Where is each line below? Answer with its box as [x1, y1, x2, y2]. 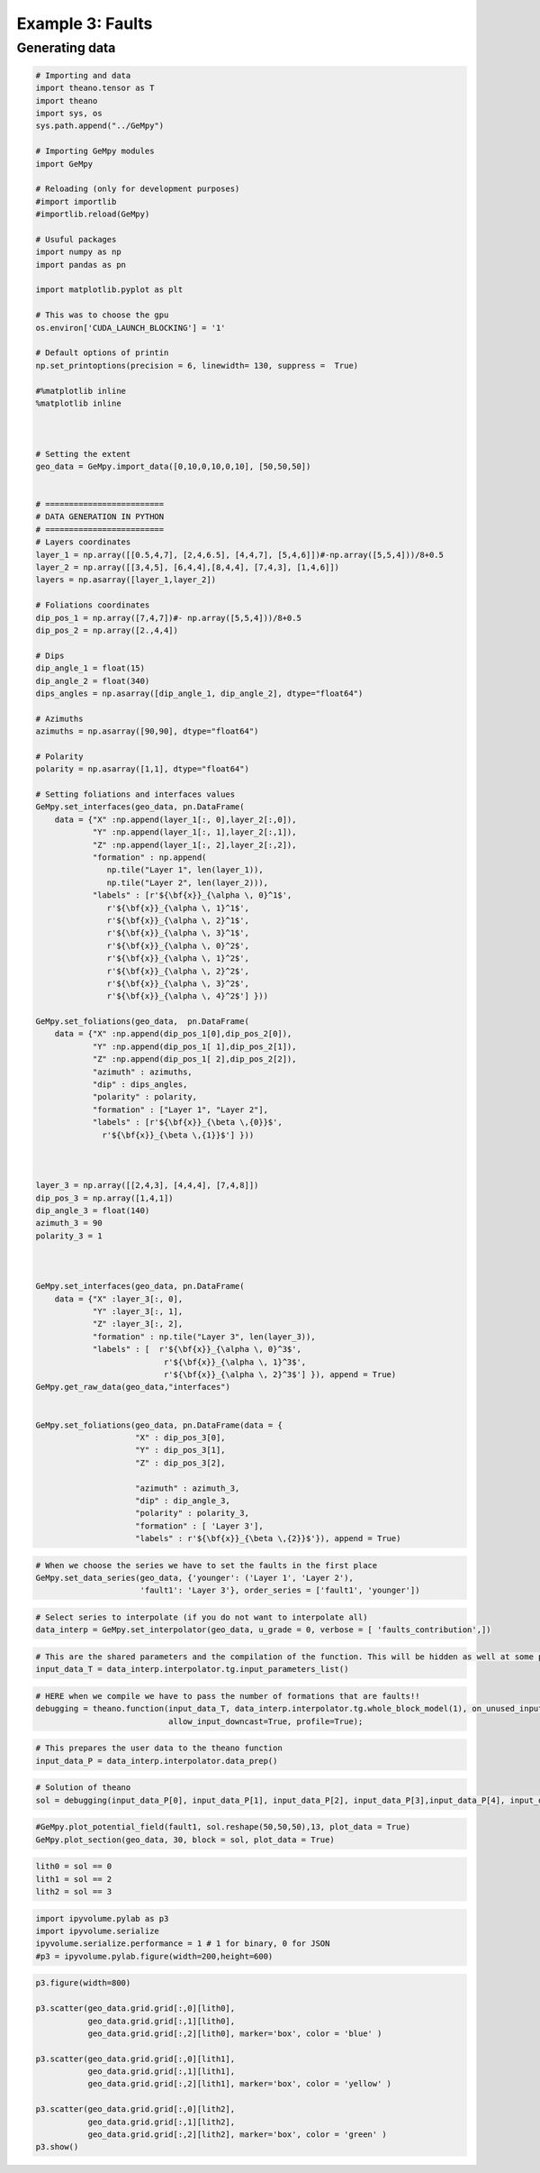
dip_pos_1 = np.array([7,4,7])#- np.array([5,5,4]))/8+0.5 [35, 613, 301, 623]
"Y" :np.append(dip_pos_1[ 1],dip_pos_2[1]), [92, 1041, 297, 1052]
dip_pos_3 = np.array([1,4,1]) [35, 1192, 175, 1203]
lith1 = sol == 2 [35, 1874, 112, 1884]
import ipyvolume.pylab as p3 [35, 1913, 169, 1923]
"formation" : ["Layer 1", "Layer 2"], [92, 1104, 269, 1115]
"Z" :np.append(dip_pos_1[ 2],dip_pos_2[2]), [92, 1055, 297, 1064]
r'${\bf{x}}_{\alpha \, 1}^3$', [163, 1356, 307, 1367]
